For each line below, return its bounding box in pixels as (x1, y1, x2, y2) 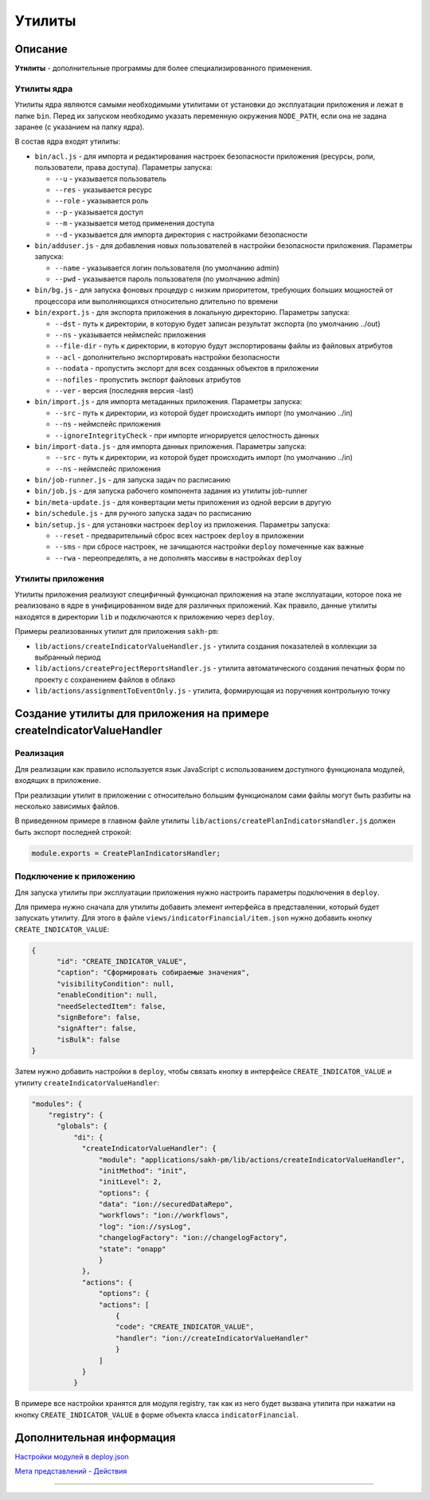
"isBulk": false (57, 1035, 120, 1044)
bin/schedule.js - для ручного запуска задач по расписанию (34, 509, 252, 518)
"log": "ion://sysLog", (98, 1222, 191, 1231)
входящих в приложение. (14, 776, 101, 785)
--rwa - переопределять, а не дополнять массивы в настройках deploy (54, 553, 303, 562)
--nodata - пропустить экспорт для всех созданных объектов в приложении (54, 364, 319, 373)
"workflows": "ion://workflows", (98, 1211, 229, 1220)
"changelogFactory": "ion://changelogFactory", (98, 1233, 288, 1242)
